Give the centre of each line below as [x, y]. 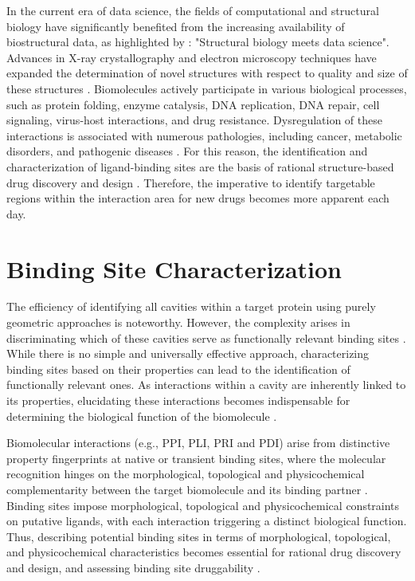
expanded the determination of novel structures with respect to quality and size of [207, 73]
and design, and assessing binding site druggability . [133, 567]
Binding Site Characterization [174, 268]
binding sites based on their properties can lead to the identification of [178, 369]
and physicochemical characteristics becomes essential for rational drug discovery [204, 552]
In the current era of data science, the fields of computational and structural [193, 10]
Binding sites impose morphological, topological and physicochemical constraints [203, 505]
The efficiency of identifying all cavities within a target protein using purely [191, 306]
